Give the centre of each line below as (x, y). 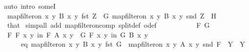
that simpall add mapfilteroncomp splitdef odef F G (108, 25)
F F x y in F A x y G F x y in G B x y (78, 34)
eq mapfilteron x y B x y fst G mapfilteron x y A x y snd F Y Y (133, 44)
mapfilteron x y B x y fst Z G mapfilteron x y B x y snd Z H (112, 15)
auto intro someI (30, 6)
